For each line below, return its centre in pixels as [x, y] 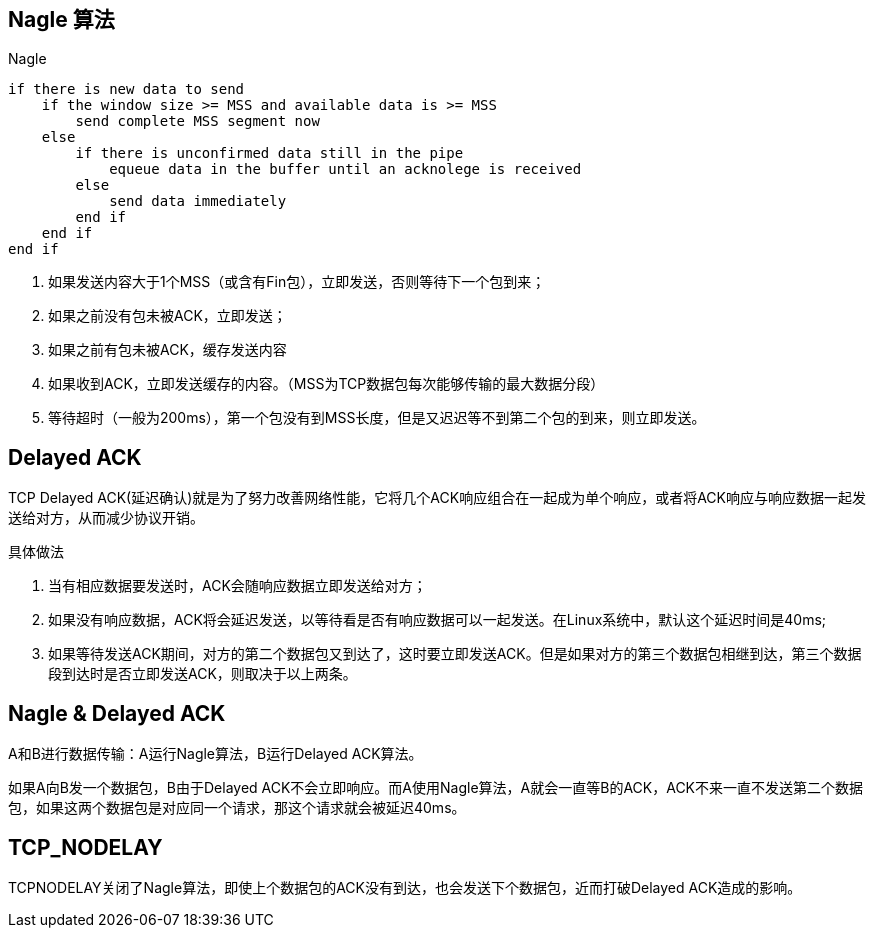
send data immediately [198, 201]
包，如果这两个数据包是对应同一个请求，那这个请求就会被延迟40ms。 [237, 808]
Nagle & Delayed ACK [117, 713]
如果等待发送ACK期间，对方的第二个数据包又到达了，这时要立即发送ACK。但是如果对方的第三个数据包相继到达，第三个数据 [455, 654]
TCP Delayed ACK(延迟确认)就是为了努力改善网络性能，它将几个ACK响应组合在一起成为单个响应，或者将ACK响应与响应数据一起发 [437, 498]
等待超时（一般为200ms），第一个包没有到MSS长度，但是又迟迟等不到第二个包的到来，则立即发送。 [377, 418]
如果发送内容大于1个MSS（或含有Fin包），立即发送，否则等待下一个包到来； [297, 282]
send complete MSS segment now [197, 121]
